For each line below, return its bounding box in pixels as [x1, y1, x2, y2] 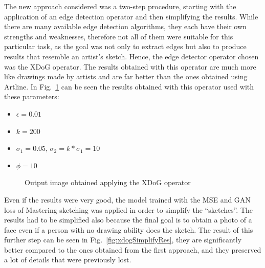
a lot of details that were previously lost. [4, 254, 131, 265]
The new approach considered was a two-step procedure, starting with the [4, 1, 236, 11]
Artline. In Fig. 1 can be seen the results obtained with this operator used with [4, 81, 254, 92]
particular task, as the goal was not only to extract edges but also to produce [4, 41, 247, 52]
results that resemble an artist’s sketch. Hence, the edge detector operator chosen [4, 51, 259, 61]
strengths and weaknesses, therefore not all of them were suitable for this [4, 31, 233, 41]
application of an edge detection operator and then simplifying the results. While [4, 11, 258, 21]
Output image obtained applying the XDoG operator [25, 177, 191, 188]
